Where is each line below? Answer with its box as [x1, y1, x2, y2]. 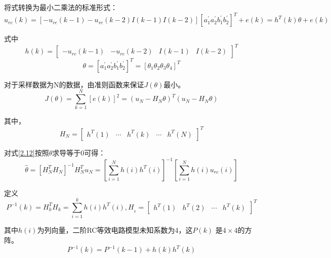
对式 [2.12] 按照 [4, 147, 49, 158]
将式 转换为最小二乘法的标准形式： [4, 2, 117, 12]
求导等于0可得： [52, 147, 106, 158]
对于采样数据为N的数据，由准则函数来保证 [4, 79, 144, 89]
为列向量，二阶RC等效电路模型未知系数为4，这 [37, 225, 193, 235]
